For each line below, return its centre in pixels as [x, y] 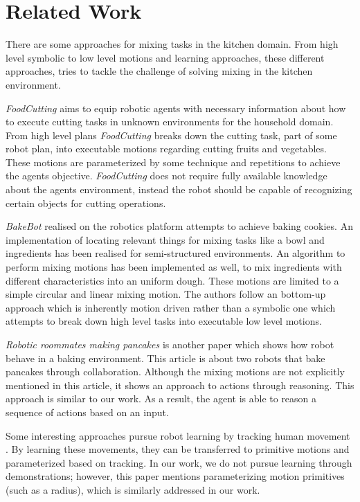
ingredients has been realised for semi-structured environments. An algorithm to [175, 253]
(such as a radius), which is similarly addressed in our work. [133, 489]
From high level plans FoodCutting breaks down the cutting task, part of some [171, 135]
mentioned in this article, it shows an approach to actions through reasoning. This [180, 385]
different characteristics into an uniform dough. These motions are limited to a [172, 280]
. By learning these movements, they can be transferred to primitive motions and [178, 449]
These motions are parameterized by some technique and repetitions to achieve [173, 162]
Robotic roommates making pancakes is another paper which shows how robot [170, 344]
